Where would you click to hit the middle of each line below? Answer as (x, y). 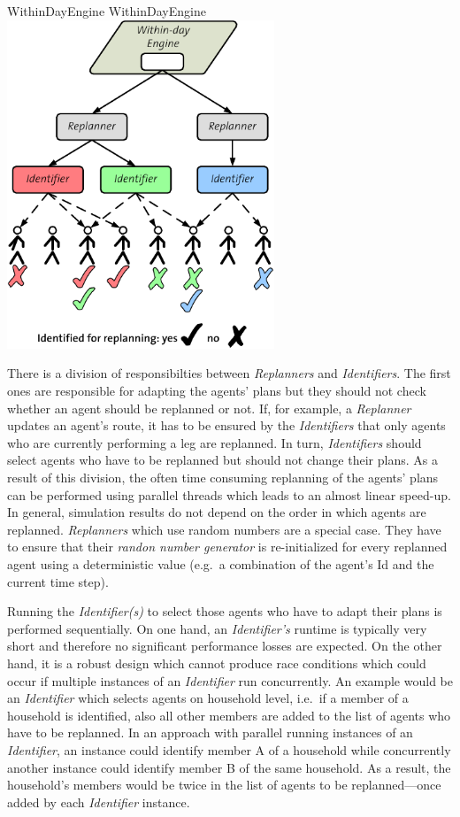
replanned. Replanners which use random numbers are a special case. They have (224, 529)
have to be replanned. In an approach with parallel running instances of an (210, 732)
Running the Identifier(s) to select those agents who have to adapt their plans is (225, 611)
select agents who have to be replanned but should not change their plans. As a (222, 460)
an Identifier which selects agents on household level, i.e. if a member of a (208, 698)
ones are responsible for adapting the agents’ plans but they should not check (217, 391)
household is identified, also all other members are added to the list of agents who (229, 715)
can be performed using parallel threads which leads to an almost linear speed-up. (229, 494)
